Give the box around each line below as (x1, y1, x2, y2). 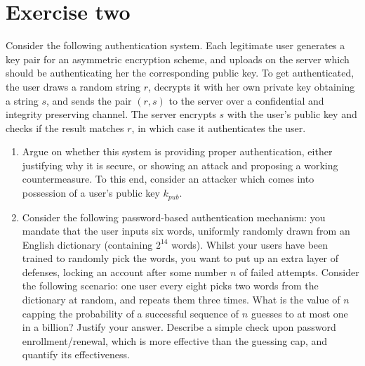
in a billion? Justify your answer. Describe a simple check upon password (22, 320, 336, 334)
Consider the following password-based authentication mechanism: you (22, 209, 326, 224)
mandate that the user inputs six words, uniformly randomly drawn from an (22, 223, 350, 238)
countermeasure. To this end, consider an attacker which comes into (22, 171, 314, 186)
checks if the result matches (6, 120, 124, 135)
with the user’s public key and (227, 107, 357, 122)
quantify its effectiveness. (22, 347, 130, 362)
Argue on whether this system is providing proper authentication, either (22, 144, 333, 159)
